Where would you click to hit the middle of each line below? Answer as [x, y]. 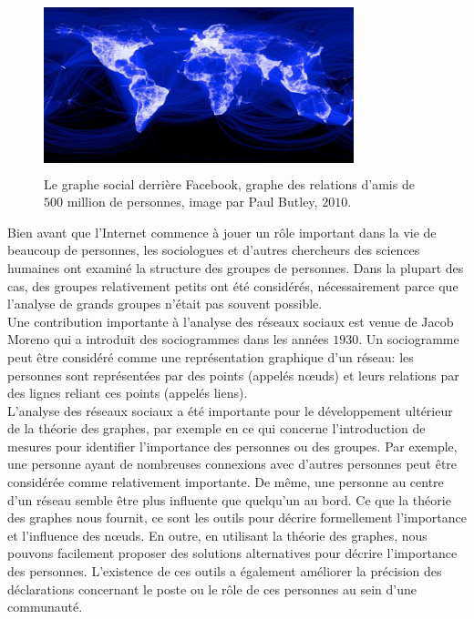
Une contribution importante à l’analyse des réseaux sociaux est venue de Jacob [231, 321]
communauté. [45, 607]
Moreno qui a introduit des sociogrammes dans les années [168, 339]
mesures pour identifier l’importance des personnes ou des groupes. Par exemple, [232, 446]
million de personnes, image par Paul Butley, [192, 202]
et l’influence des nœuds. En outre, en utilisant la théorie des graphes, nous [217, 535]
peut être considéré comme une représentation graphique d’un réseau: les [211, 356]
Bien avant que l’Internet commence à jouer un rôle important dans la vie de [222, 232]
